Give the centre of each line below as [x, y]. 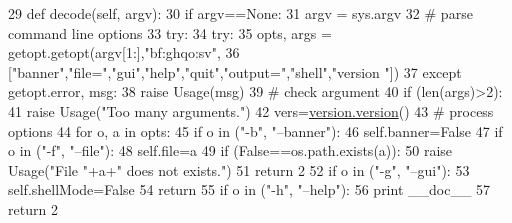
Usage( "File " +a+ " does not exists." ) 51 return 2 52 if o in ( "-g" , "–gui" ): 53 [239, 169]
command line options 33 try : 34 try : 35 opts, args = [170, 32]
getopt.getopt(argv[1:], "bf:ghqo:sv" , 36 [124, 52]
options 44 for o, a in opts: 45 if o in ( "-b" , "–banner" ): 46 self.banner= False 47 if [255, 130]
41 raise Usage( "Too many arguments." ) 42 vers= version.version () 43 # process [251, 110]
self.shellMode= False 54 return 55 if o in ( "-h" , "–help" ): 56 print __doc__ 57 [249, 189]
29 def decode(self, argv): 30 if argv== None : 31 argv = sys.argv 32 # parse [240, 13]
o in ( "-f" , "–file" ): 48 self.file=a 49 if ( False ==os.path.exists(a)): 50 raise [230, 150]
